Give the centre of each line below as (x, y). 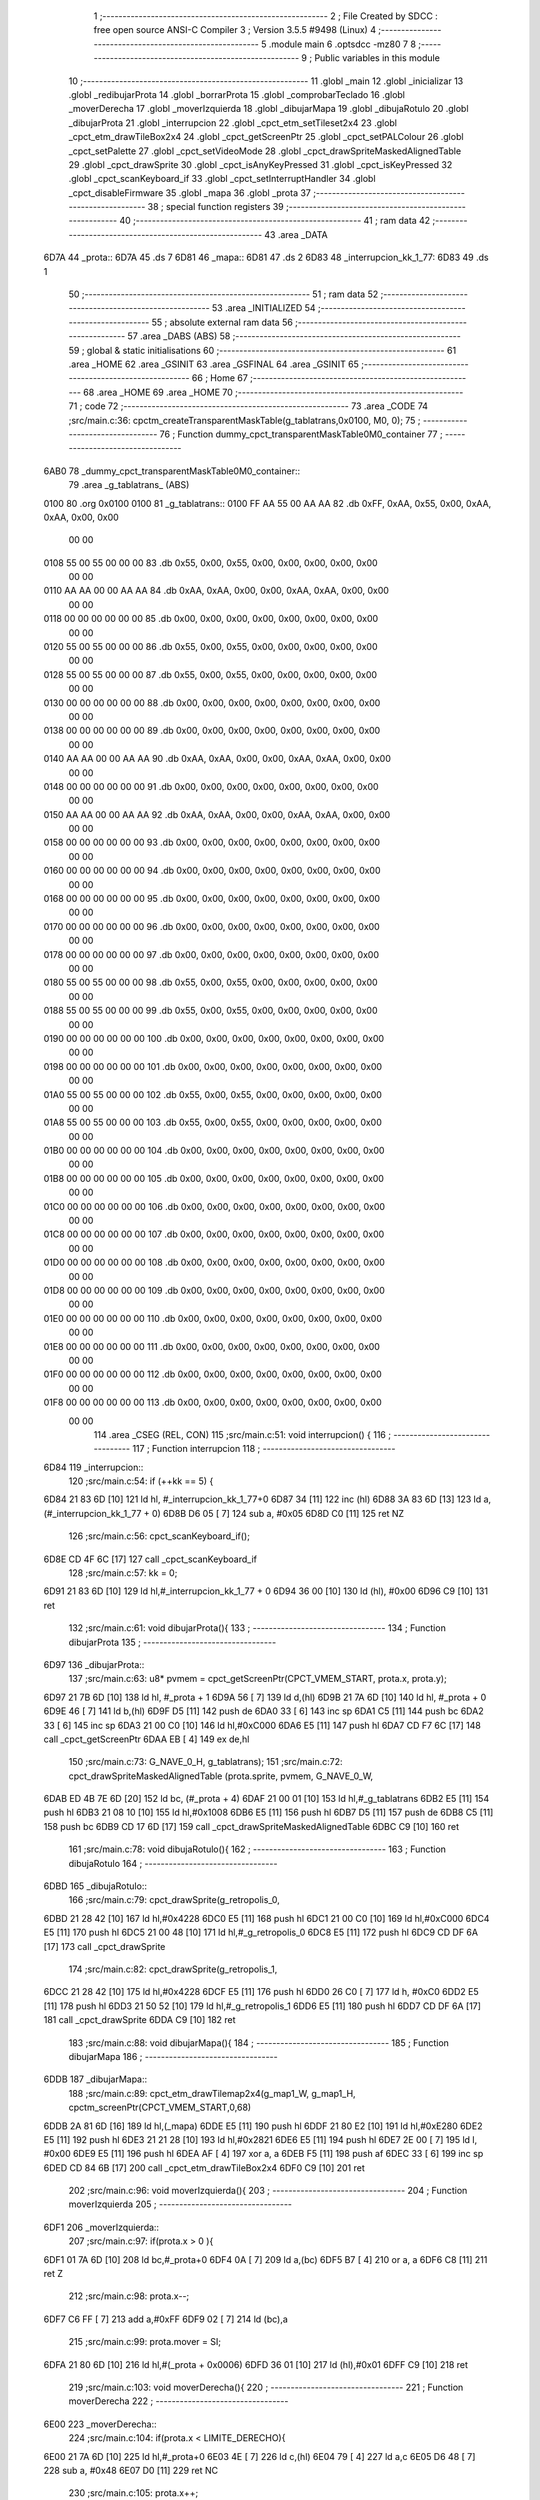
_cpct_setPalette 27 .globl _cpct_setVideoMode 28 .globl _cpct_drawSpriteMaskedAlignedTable (265, 151)
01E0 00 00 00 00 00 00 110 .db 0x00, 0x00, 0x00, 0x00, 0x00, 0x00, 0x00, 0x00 (213, 1318)
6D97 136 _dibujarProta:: (94, 1664)
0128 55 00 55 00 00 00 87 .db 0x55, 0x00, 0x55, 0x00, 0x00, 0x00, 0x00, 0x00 (210, 674)
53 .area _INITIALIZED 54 (263, 308)
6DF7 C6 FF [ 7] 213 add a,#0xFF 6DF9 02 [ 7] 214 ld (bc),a (166, 2319)
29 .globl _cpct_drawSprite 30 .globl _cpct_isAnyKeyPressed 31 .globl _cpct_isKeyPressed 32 (260, 164)
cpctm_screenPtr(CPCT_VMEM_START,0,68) (160, 2107)
